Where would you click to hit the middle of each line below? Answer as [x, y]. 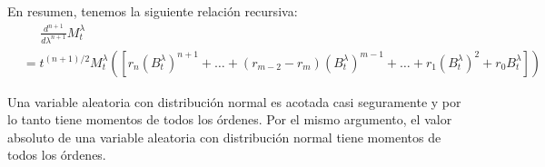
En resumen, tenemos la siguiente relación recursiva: [153, 11]
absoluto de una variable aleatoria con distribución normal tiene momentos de [224, 137]
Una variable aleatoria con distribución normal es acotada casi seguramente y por [234, 101]
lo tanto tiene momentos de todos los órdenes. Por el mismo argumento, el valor [230, 119]
